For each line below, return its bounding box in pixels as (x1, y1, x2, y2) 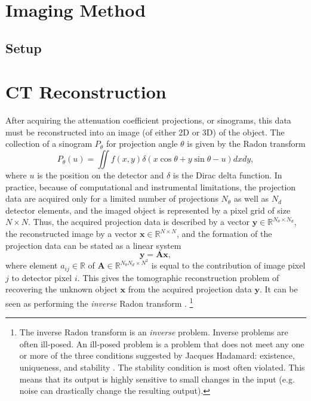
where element (5, 259, 58, 272)
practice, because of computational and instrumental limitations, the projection (5, 180, 296, 193)
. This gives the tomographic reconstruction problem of (77, 271, 279, 283)
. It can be (259, 283, 298, 295)
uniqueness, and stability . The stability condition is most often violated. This (19, 360, 305, 373)
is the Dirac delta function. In (173, 169, 282, 181)
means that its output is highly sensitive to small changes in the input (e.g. (19, 372, 295, 385)
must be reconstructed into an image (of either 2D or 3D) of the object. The (5, 125, 285, 138)
